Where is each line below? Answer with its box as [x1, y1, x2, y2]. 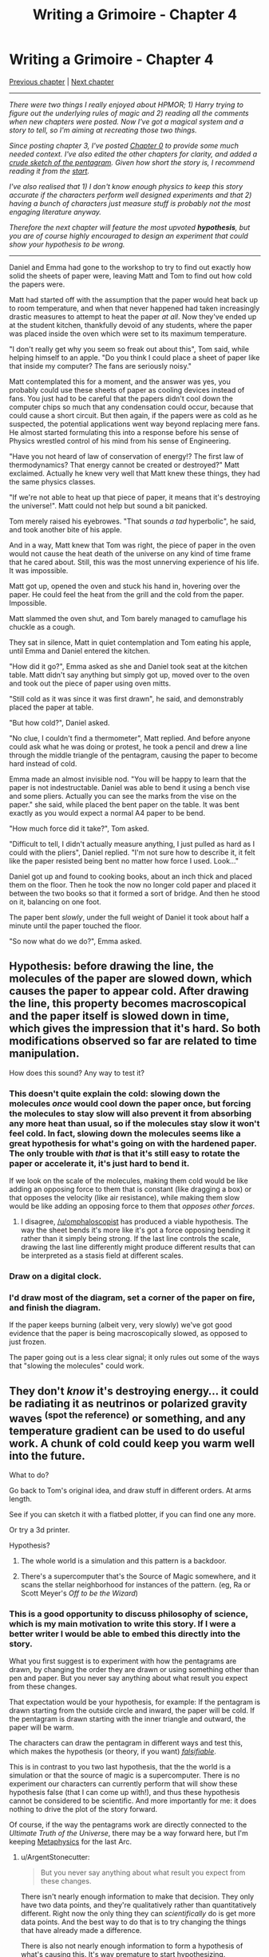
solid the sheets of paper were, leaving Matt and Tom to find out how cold [9, 271, 252, 280]
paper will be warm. [9, 1722, 74, 1733]
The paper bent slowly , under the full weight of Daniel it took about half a [9, 912, 250, 922]
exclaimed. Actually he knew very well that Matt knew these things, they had [9, 468, 260, 478]
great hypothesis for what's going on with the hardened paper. [9, 1137, 257, 1149]
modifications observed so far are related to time [9, 1034, 258, 1048]
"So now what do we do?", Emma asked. [9, 936, 142, 946]
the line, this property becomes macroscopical [9, 997, 247, 1010]
